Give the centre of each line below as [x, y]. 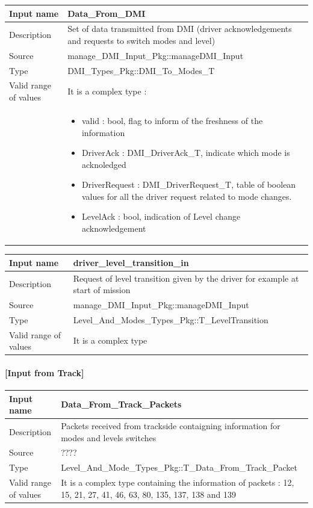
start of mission [102, 290]
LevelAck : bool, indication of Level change [161, 216]
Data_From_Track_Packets [121, 404]
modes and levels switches [109, 437]
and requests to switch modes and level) [141, 40]
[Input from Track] [45, 372]
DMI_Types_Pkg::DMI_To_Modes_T [141, 70]
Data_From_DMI [107, 13]
